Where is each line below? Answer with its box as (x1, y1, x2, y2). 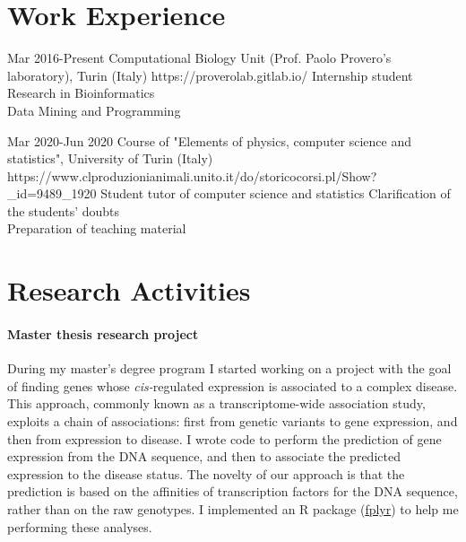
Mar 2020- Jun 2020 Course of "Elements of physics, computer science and (7, 131, 412, 150)
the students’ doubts (7, 201, 120, 220)
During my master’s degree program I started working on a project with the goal (7, 359, 452, 378)
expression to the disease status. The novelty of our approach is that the (7, 464, 405, 483)
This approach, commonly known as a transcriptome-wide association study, (7, 394, 426, 413)
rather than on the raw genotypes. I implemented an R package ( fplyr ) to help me (7, 499, 459, 518)
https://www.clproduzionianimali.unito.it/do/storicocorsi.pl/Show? (7, 166, 377, 185)
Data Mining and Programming (7, 101, 181, 119)
